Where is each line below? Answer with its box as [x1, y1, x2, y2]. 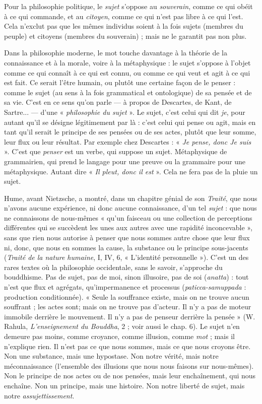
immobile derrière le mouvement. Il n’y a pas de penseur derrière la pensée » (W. [4, 311, 255, 321]
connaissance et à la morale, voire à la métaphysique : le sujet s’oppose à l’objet [4, 57, 251, 68]
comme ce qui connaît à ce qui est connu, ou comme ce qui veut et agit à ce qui [4, 67, 250, 78]
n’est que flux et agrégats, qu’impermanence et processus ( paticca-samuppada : [4, 282, 246, 292]
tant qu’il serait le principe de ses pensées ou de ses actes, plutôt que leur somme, [4, 126, 256, 137]
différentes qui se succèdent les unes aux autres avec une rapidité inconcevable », [4, 222, 252, 233]
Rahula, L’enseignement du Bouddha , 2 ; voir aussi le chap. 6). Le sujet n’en [4, 321, 240, 331]
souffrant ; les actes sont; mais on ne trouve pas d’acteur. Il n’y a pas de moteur [4, 301, 251, 312]
